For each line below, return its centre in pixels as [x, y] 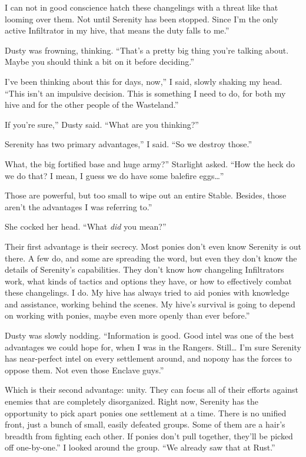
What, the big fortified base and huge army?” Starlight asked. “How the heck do [150, 163]
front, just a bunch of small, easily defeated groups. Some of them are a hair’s [145, 424]
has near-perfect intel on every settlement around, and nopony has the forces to [148, 358]
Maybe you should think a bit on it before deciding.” [99, 62]
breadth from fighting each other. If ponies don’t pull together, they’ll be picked [149, 436]
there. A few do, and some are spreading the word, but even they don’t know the [151, 258]
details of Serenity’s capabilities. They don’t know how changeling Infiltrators [144, 269]
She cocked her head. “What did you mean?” [86, 226]
